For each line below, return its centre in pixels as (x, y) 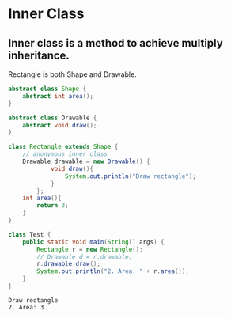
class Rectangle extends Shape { (63, 147)
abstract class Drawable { (53, 118)
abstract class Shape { (47, 89)
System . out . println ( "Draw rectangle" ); (130, 176)
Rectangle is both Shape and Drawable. (72, 74)
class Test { (30, 234)
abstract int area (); (58, 96)
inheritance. (39, 55)
